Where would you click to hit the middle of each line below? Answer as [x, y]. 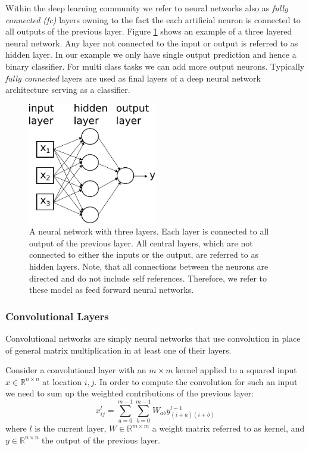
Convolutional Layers [57, 316]
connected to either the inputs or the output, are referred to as [144, 254]
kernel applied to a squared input [236, 370]
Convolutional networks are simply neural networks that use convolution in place [153, 338]
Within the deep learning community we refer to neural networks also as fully [147, 8]
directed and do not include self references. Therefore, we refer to [148, 278]
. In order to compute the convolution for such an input [196, 381]
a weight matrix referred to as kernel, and [228, 428]
